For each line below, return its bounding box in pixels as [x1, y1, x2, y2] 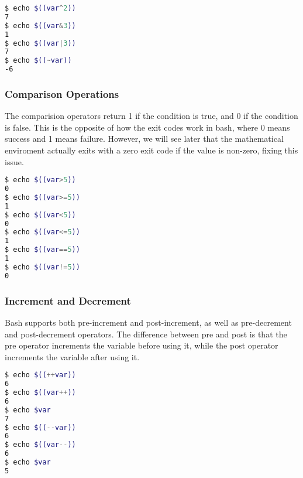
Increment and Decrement [5, 293, 131, 308]
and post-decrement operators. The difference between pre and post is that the [5, 327, 287, 340]
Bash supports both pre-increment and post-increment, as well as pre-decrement [5, 316, 292, 328]
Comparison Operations [5, 86, 119, 101]
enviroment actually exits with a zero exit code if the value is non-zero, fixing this [5, 144, 298, 156]
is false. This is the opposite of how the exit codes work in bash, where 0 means [5, 121, 290, 133]
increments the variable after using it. [5, 350, 140, 363]
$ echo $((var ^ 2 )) [5, 4, 76, 12]
